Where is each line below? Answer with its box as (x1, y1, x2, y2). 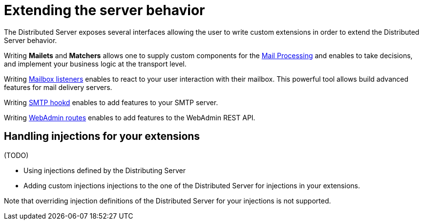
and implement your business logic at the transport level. (4, 59, 187, 68)
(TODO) (4, 151, 29, 159)
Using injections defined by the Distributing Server (23, 166, 186, 175)
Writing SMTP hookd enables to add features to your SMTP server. (4, 98, 218, 107)
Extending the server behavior (4, 2, 205, 19)
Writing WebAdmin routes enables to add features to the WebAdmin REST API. (4, 113, 255, 122)
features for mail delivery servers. (4, 83, 112, 91)
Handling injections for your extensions (4, 130, 200, 143)
